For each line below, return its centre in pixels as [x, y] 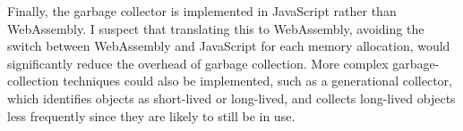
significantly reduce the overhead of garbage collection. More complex [198, 63]
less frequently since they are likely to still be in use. [151, 115]
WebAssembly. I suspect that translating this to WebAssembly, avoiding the [216, 28]
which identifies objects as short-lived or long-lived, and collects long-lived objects [231, 98]
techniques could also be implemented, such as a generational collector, [257, 81]
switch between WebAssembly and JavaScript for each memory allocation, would [229, 46]
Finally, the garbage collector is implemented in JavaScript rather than [202, 11]
